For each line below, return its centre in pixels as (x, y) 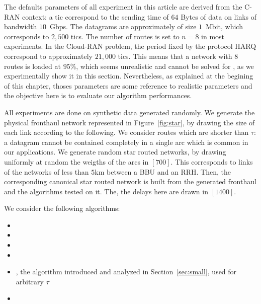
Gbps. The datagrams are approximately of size (123, 26)
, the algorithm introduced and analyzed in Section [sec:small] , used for (126, 272)
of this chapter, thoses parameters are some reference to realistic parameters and (128, 85)
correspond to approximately (48, 56)
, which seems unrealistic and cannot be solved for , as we (165, 66)
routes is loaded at (32, 66)
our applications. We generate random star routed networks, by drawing (115, 152)
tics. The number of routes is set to (125, 36)
